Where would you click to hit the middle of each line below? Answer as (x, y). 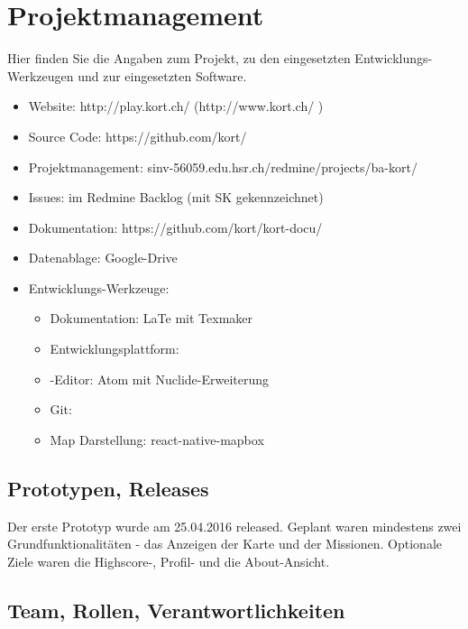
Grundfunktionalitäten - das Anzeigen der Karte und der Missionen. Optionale (225, 544)
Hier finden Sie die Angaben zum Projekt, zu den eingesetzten (179, 58)
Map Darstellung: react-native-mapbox (157, 439)
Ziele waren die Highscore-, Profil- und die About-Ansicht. (169, 561)
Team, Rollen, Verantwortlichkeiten (176, 610)
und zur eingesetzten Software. (162, 75)
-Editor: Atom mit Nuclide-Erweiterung (160, 379)
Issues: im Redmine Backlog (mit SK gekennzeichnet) (176, 197)
